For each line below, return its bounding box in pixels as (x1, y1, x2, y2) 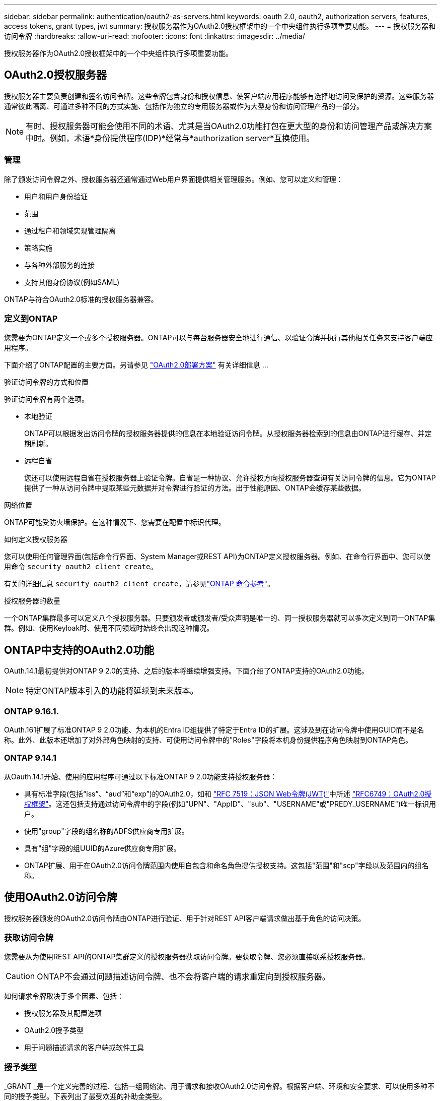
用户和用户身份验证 (24, 192, 88, 201)
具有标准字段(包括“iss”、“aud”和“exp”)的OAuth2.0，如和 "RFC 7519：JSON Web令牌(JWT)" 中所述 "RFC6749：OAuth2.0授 (24, 789, 432, 798)
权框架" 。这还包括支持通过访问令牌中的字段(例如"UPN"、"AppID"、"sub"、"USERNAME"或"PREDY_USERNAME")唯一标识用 (24, 799, 436, 808)
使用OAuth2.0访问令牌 (4, 891, 117, 904)
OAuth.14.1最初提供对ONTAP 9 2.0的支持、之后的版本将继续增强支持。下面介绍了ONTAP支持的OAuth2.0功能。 (4, 666, 369, 676)
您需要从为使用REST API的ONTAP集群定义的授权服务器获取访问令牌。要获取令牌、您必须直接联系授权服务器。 (4, 952, 370, 961)
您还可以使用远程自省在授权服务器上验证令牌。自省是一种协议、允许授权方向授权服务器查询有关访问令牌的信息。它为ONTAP (24, 473, 436, 482)
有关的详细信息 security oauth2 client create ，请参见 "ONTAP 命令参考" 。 (4, 579, 275, 588)
